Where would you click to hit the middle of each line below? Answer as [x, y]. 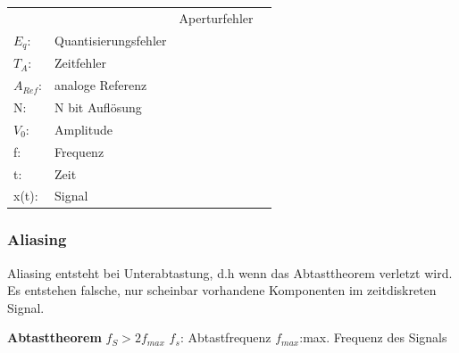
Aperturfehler [216, 17]
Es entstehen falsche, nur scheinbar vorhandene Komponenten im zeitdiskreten [222, 290]
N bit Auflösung [98, 107]
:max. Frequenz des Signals [373, 337]
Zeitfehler [81, 63]
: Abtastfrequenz [225, 337]
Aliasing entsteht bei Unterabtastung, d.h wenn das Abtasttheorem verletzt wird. [230, 272]
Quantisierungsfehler [111, 41]
